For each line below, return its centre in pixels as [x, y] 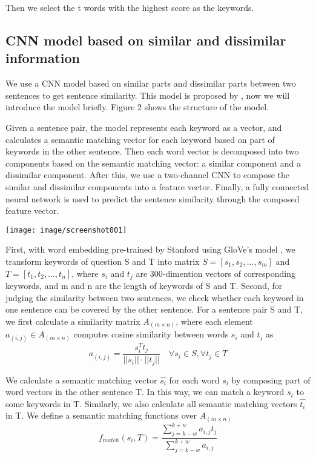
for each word [194, 380]
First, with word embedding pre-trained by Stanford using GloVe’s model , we [150, 249]
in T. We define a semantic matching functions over [101, 415]
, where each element [214, 321]
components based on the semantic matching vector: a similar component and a [153, 163]
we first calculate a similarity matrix [73, 321]
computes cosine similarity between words [151, 334]
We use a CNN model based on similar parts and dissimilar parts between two [151, 83]
